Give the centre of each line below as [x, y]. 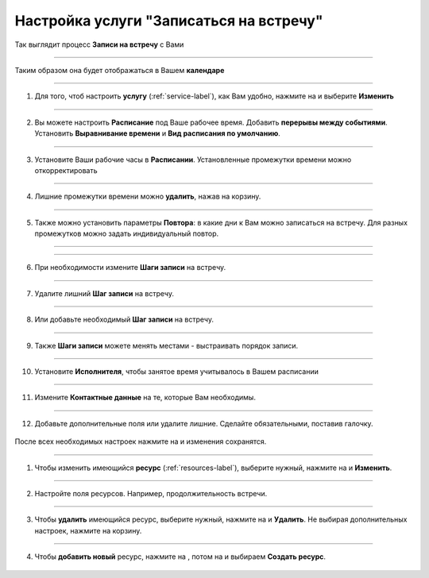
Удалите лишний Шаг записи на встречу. [104, 293]
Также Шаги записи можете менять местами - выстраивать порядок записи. [166, 345]
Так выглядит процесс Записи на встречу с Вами [99, 44]
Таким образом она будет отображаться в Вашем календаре [120, 70]
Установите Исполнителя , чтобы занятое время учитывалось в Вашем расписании [177, 372]
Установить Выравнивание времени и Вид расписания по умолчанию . [158, 133]
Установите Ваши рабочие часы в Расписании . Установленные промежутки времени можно [193, 160]
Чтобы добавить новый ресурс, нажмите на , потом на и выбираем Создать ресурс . [180, 557]
